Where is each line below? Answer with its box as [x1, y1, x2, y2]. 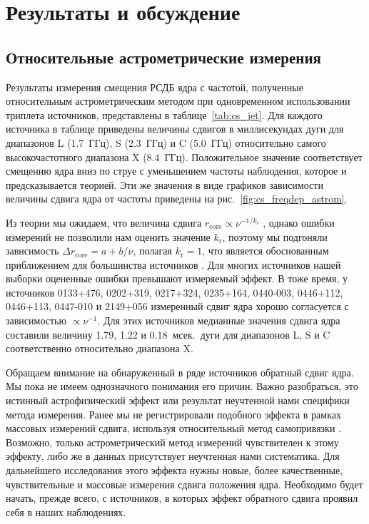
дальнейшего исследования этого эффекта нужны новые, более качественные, [6, 463, 343, 478]
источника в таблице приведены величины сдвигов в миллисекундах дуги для [6, 121, 344, 136]
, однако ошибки [263, 215, 335, 230]
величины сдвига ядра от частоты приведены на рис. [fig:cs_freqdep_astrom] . [6, 191, 348, 206]
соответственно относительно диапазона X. [6, 341, 193, 356]
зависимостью [6, 313, 66, 328]
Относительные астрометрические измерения [6, 46, 321, 68]
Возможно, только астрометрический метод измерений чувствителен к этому [6, 434, 339, 449]
